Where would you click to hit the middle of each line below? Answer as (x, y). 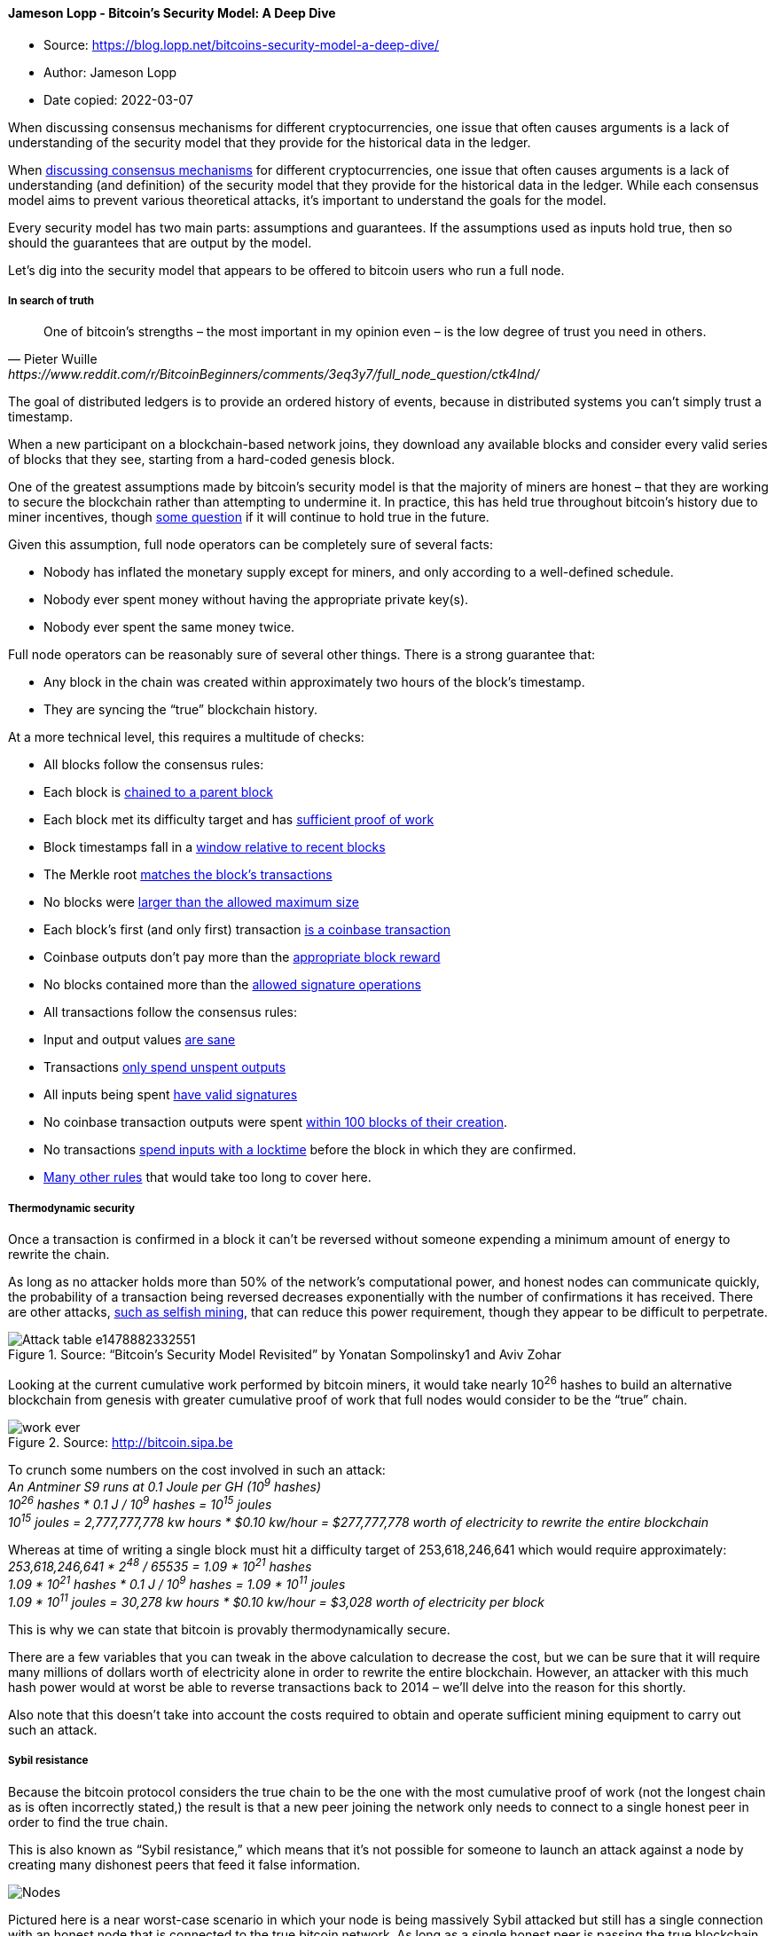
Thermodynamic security (72, 1208)
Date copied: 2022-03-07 (118, 99)
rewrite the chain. (59, 1255)
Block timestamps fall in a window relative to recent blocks (215, 847)
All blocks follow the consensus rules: (154, 765)
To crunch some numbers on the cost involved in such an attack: (197, 1469)
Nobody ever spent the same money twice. (169, 627)
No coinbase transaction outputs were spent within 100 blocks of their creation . (276, 1122)
